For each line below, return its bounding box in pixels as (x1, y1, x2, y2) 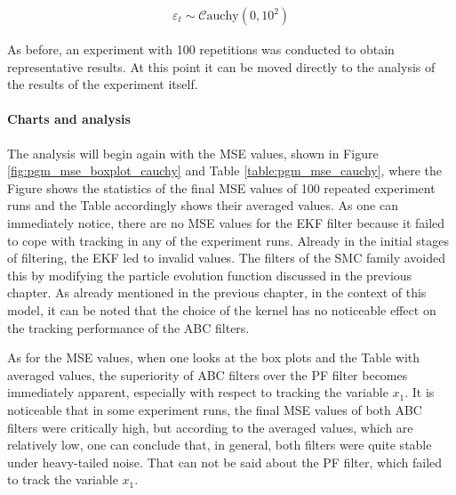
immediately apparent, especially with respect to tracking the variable (7, 383, 388, 402)
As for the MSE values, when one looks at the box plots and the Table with (7, 348, 420, 367)
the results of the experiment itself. (7, 75, 198, 93)
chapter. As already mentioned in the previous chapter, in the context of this (7, 283, 427, 302)
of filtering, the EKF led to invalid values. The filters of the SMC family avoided (7, 248, 445, 267)
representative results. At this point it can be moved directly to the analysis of (7, 57, 436, 76)
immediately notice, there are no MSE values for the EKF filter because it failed (7, 213, 445, 231)
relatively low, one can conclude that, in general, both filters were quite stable (7, 435, 432, 454)
